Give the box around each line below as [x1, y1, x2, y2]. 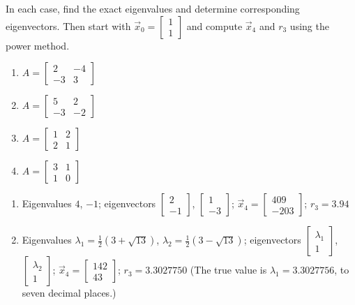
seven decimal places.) [22, 285, 116, 300]
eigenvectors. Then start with [6, 18, 131, 33]
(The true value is [190, 262, 267, 277]
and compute [186, 18, 243, 33]
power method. [6, 38, 70, 52]
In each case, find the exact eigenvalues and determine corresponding [6, 1, 300, 15]
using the [289, 18, 329, 33]
